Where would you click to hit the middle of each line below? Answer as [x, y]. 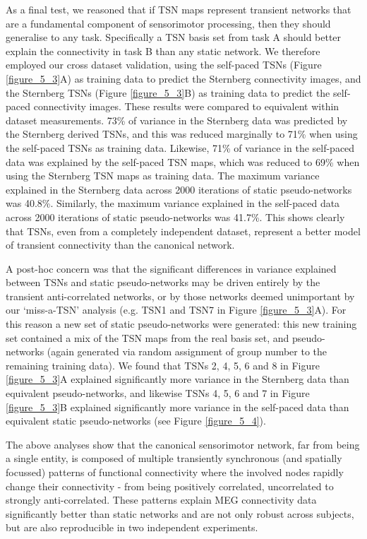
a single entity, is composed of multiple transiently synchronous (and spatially [174, 458]
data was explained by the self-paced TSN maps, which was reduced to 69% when [183, 161]
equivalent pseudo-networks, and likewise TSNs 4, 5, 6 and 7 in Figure [158, 393]
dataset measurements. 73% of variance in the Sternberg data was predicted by [177, 120]
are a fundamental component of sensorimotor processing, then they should [168, 23]
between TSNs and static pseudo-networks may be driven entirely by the [163, 282]
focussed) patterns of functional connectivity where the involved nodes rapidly [175, 472]
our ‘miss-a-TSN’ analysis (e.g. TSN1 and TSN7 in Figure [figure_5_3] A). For [176, 310]
